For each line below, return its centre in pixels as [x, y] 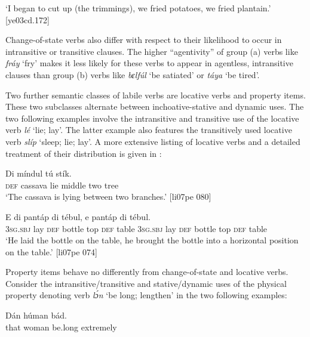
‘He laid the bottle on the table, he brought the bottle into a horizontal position [152, 240]
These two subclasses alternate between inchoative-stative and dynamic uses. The [155, 106]
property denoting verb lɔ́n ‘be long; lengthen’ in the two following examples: [146, 295]
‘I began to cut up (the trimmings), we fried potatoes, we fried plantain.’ [138, 8]
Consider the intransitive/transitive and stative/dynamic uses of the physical [146, 283]
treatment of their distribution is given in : [84, 153]
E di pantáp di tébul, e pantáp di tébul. [78, 216]
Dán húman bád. [36, 315]
